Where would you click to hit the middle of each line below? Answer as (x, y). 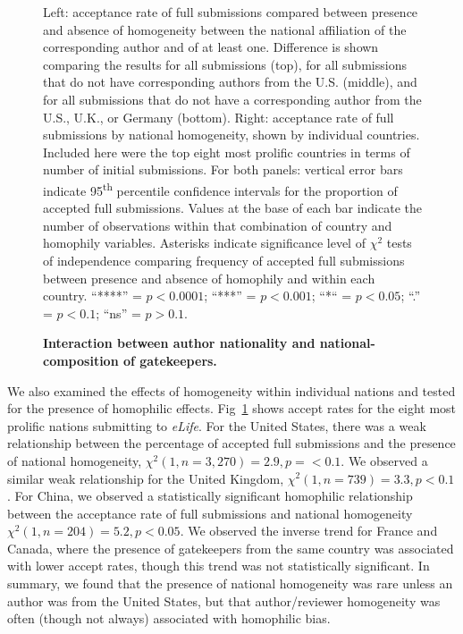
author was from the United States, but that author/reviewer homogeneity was (224, 600)
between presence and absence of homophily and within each (209, 278)
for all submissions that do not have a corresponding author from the (232, 99)
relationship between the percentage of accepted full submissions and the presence (231, 443)
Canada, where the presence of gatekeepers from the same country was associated (231, 548)
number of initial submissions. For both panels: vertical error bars (223, 169)
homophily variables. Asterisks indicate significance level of (204, 243)
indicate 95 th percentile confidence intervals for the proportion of (220, 189)
